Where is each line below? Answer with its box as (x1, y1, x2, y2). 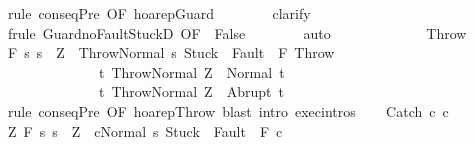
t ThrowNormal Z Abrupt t (98, 81, 284, 102)
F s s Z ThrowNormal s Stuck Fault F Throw (7, 42, 335, 63)
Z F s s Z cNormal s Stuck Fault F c (7, 120, 283, 141)
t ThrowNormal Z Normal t (98, 61, 285, 82)
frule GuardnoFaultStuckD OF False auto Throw (7, 22, 467, 43)
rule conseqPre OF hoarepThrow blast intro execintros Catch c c (7, 100, 449, 121)
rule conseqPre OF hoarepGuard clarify (7, 3, 311, 23)
